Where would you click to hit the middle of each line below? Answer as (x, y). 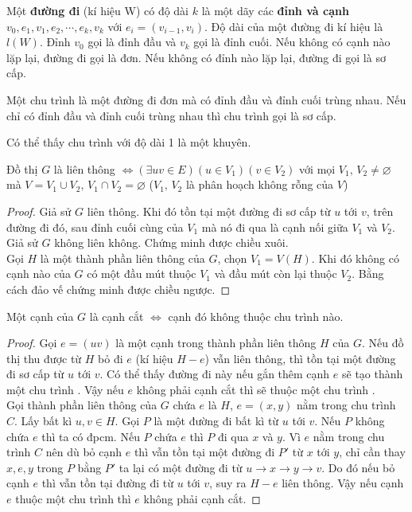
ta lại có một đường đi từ (181, 467)
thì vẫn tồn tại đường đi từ (107, 483)
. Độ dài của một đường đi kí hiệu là (293, 26)
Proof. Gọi (32, 343)
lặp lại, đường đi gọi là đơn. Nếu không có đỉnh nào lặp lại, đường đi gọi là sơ (196, 57)
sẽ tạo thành (372, 374)
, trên (380, 211)
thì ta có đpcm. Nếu (91, 436)
